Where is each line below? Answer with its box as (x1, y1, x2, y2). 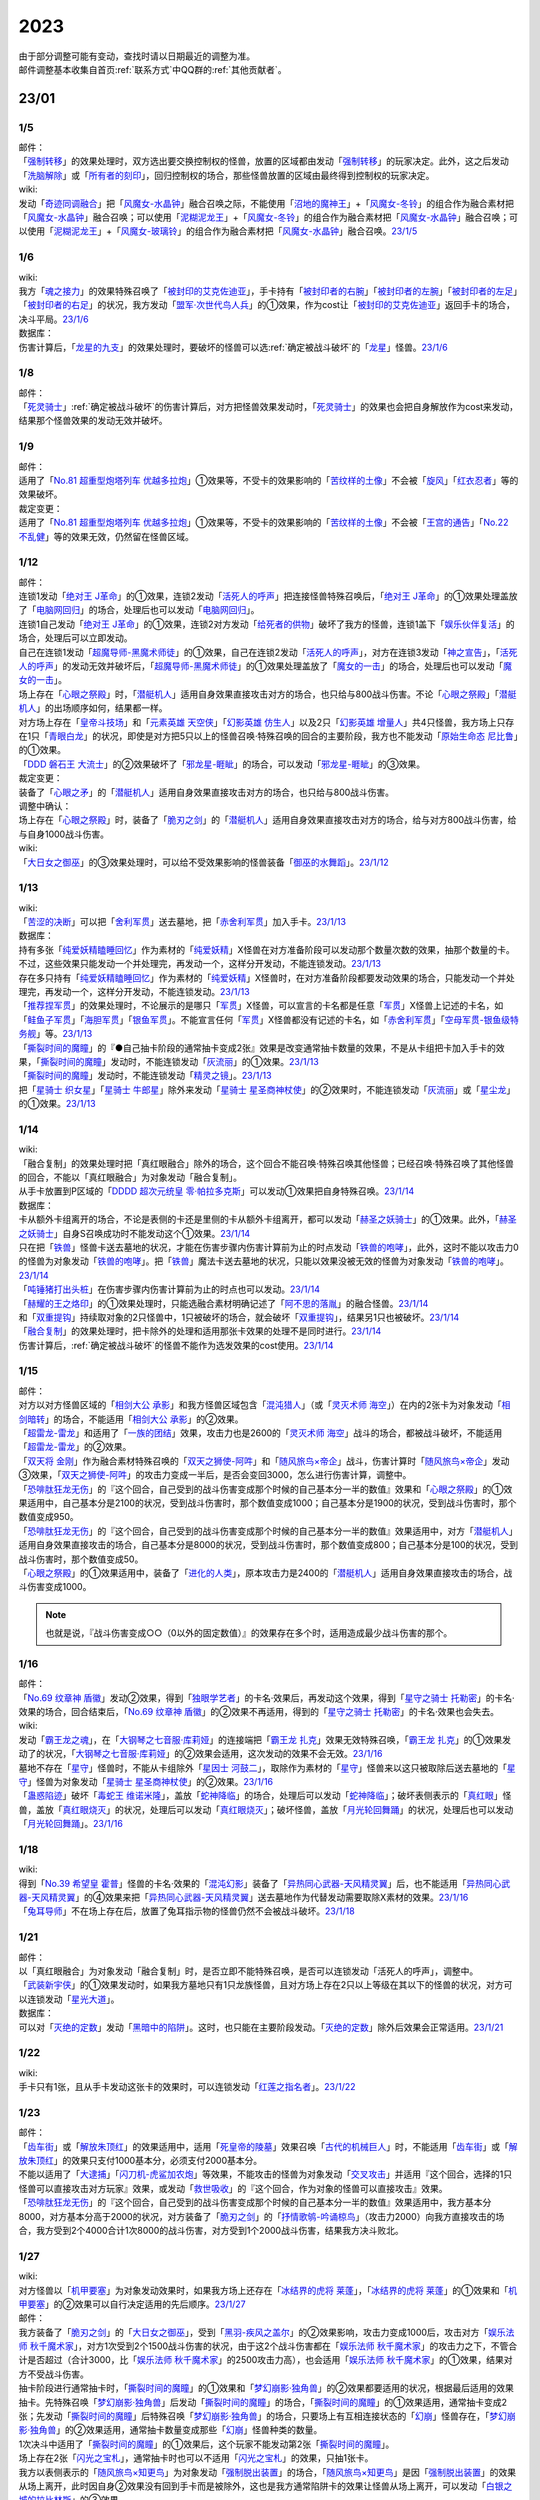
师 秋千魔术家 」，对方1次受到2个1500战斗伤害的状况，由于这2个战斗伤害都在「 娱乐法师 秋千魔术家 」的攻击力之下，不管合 (18, 2340, 518, 2352)
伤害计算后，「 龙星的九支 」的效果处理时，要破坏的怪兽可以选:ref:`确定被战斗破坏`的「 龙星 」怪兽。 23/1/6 (18, 341, 449, 353)
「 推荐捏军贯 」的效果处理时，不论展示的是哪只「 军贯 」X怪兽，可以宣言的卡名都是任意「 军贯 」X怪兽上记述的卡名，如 (18, 1000, 504, 1012)
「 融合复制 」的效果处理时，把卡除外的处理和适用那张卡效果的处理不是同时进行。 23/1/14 (18, 1325, 382, 1337)
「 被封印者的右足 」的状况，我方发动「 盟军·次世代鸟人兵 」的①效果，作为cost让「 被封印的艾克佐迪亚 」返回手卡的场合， (18, 299, 515, 311)
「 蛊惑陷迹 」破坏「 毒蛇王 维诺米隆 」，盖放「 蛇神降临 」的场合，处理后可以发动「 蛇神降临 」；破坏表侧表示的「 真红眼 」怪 (18, 1790, 512, 1802)
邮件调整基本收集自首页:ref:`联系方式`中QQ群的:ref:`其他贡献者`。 (18, 63, 287, 75)
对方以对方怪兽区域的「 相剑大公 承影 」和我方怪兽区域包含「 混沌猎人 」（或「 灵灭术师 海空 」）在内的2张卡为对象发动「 (18, 1399, 502, 1411)
